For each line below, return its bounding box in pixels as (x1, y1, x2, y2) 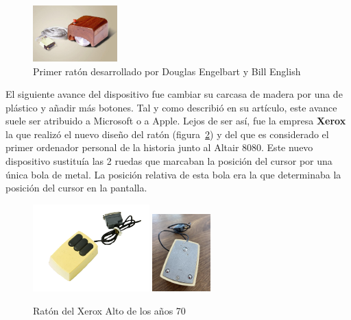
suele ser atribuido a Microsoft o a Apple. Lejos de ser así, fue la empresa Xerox (5, 114, 346, 128)
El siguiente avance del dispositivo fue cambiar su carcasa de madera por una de (5, 87, 343, 101)
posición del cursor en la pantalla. (5, 181, 147, 195)
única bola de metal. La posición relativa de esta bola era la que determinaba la (5, 167, 341, 181)
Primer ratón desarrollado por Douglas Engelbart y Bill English (33, 64, 301, 78)
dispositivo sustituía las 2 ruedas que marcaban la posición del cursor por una (5, 154, 332, 168)
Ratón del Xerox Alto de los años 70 (33, 303, 186, 317)
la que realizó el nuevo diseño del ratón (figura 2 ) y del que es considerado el (5, 126, 329, 141)
